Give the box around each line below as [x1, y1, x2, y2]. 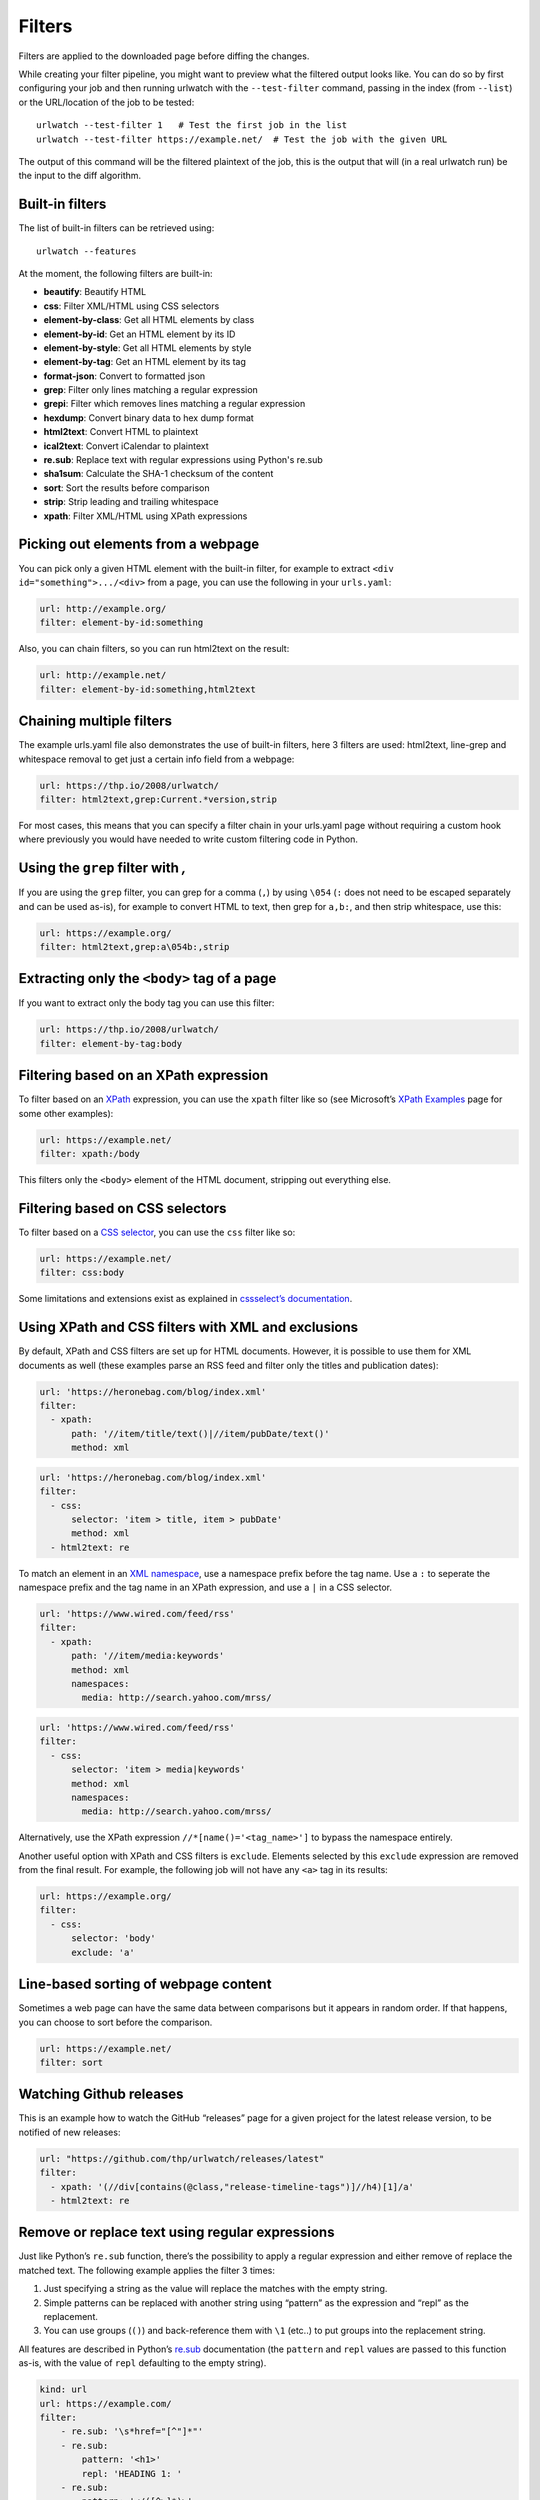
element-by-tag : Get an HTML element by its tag [43, 356, 247, 368]
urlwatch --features [36, 245, 137, 257]
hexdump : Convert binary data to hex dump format [43, 411, 254, 424]
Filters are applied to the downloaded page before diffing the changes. [18, 50, 310, 62]
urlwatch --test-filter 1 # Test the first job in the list [36, 120, 348, 131]
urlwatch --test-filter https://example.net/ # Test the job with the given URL [36, 133, 448, 145]
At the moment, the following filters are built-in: [18, 267, 214, 279]
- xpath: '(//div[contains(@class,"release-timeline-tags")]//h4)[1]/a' [50, 2181, 415, 2192]
